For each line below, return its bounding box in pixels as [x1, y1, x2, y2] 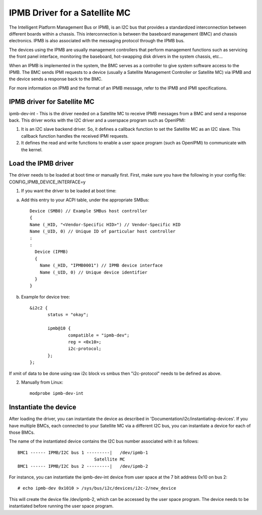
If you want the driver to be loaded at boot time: [21, 188, 116, 194]
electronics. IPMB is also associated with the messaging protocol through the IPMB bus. [9, 38, 185, 44]
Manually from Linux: [21, 379, 63, 385]
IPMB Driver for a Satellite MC [9, 7, 131, 18]
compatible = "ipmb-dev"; [68, 332, 130, 338]
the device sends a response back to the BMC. [9, 76, 103, 82]
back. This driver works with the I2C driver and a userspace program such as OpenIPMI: [9, 117, 186, 123]
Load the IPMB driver [9, 160, 74, 168]
